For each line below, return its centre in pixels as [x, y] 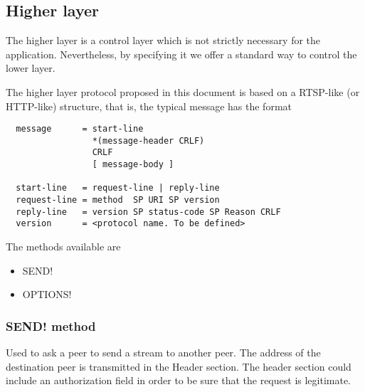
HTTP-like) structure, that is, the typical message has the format [149, 106]
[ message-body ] [133, 165]
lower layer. [31, 68]
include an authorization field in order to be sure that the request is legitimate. [179, 380]
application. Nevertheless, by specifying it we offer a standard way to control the [181, 54]
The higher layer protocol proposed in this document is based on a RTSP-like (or [183, 91]
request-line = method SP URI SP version [118, 200]
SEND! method [51, 325]
